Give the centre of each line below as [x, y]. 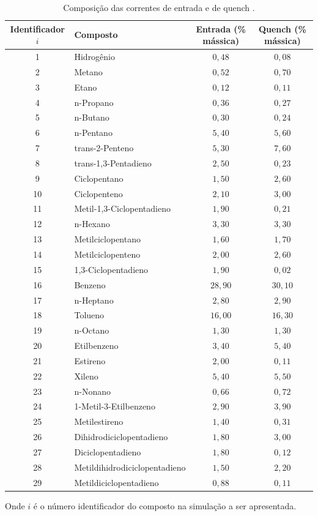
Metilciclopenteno [107, 254]
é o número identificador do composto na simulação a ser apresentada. [165, 505]
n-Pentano [93, 133]
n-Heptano [94, 300]
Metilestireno [99, 421]
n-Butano [92, 117]
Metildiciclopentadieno [116, 482]
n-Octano [92, 330]
